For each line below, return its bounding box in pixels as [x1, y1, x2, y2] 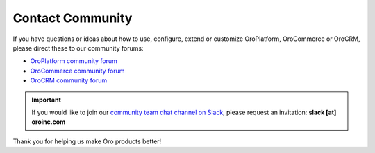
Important [31, 96, 62, 104]
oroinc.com [31, 118, 66, 126]
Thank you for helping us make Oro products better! [12, 137, 162, 145]
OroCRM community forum [30, 76, 108, 84]
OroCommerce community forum [30, 66, 125, 75]
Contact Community [12, 10, 133, 26]
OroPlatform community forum [30, 57, 117, 65]
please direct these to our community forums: [12, 44, 144, 52]
